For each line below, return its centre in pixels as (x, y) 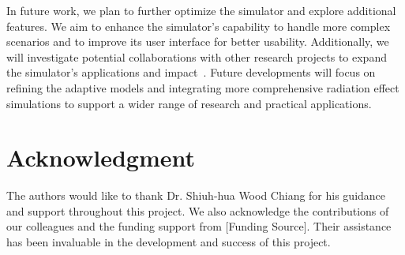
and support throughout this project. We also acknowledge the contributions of (198, 210)
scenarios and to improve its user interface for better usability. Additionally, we (198, 41)
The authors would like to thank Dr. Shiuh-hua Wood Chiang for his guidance (196, 195)
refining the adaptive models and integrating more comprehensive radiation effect (203, 87)
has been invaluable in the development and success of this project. (169, 242)
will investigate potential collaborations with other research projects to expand (197, 56)
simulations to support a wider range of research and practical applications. (189, 103)
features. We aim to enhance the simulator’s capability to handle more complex (199, 26)
